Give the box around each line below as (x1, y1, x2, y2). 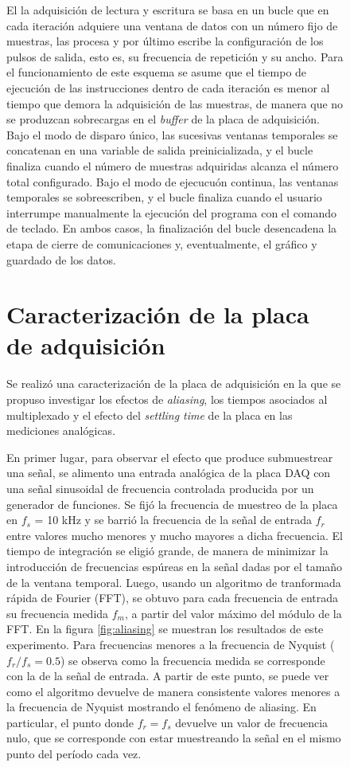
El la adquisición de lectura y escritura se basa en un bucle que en (6, 2, 329, 18)
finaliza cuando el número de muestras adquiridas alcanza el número (6, 157, 339, 174)
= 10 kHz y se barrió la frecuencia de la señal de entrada (34, 511, 312, 528)
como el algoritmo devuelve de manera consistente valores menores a (6, 683, 340, 699)
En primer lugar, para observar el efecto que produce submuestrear (6, 448, 333, 465)
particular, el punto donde (6, 714, 134, 730)
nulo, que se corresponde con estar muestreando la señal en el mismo (6, 730, 341, 746)
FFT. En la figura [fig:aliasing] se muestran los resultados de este (6, 620, 324, 637)
